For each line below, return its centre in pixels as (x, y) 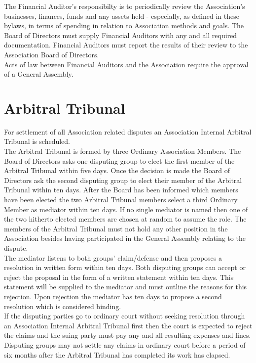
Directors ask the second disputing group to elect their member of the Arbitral (123, 180)
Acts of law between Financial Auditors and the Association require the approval (126, 64)
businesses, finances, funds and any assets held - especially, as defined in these (122, 16)
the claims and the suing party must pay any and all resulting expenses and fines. (128, 335)
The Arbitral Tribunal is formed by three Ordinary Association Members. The (123, 151)
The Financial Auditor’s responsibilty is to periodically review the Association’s (125, 6)
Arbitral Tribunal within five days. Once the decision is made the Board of (117, 170)
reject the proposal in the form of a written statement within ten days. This (119, 277)
